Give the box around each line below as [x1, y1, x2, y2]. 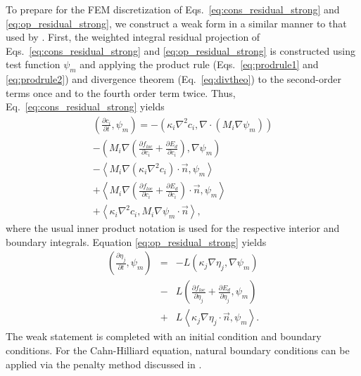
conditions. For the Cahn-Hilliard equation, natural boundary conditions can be [6, 342, 350, 357]
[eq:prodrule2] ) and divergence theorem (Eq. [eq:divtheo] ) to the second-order [6, 72, 341, 86]
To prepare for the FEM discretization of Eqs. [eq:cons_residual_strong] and [6, 2, 340, 16]
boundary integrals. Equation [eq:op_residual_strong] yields [6, 234, 267, 249]
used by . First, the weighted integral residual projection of [6, 30, 260, 44]
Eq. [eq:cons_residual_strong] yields [6, 99, 165, 114]
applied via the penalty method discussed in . [6, 356, 202, 371]
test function [6, 57, 61, 72]
